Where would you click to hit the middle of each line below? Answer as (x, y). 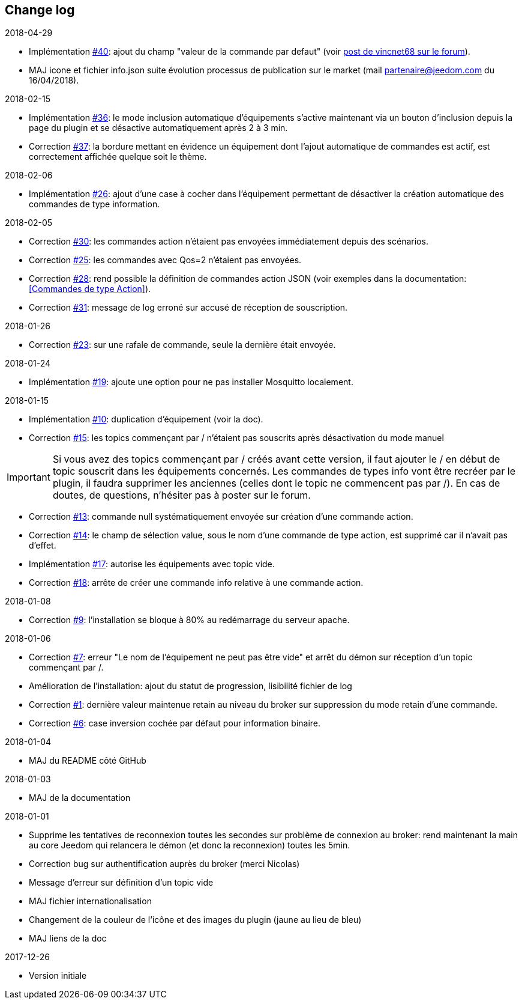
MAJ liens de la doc (68, 939)
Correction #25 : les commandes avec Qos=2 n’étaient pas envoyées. (165, 260)
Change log (40, 10)
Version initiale (58, 976)
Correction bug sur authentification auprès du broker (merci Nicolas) (164, 864)
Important (28, 477)
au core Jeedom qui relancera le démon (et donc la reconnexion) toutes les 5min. (190, 845)
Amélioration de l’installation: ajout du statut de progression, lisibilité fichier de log (190, 686)
